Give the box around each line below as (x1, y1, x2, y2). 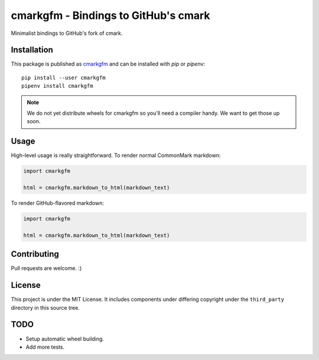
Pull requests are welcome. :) (11, 265, 82, 272)
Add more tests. (25, 343, 65, 351)
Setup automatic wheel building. (25, 335, 105, 342)
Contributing (11, 249, 59, 259)
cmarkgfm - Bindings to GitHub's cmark (11, 9, 210, 22)
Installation (11, 45, 53, 55)
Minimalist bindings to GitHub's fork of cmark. (11, 30, 123, 37)
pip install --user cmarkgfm (21, 74, 106, 81)
